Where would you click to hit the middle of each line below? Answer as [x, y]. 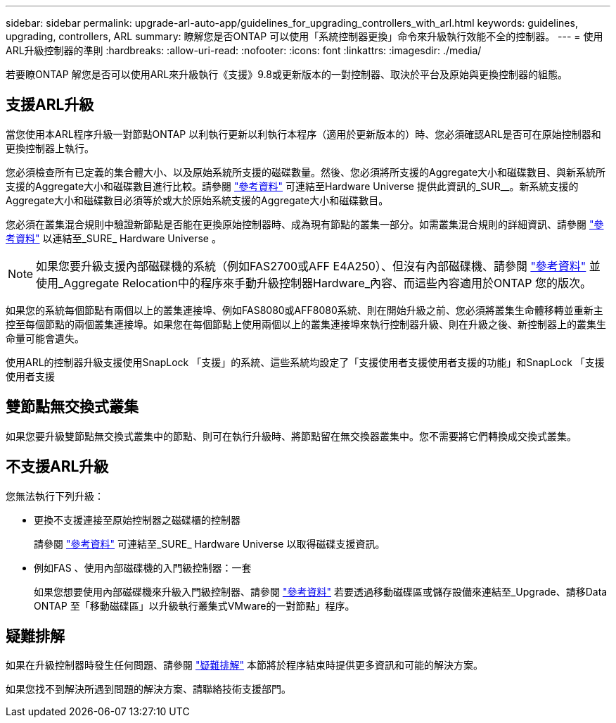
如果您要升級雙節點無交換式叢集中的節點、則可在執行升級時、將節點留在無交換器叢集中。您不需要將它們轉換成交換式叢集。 [291, 436]
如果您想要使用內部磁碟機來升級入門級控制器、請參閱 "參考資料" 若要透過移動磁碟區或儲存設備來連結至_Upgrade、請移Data [321, 591]
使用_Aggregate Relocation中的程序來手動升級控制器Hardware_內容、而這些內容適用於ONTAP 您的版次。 [314, 283]
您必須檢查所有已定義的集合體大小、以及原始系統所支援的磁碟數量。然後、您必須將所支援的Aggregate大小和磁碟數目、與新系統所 [306, 172]
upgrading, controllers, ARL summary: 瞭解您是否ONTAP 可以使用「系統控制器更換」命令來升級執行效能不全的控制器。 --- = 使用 [304, 36]
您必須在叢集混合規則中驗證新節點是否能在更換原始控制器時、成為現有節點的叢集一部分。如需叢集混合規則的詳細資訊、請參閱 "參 [305, 224]
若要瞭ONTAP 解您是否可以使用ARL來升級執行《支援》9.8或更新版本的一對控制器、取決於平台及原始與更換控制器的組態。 [287, 74]
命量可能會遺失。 [45, 338]
